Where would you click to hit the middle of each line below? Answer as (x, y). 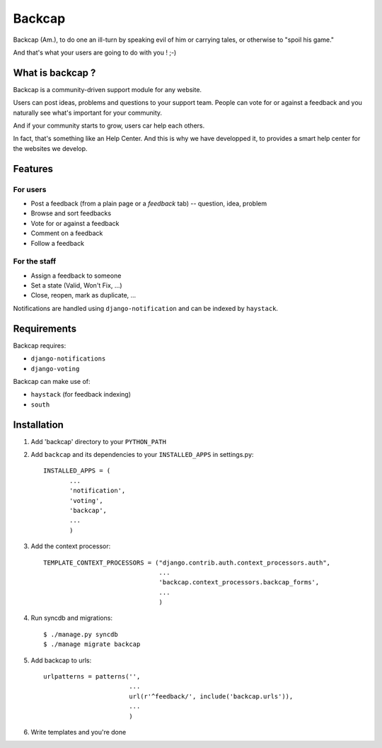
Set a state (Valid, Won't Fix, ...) (77, 285)
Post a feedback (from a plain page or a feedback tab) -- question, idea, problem (149, 203)
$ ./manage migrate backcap (92, 644)
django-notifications (68, 359)
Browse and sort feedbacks (71, 213)
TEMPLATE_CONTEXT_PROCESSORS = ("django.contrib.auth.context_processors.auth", (187, 562)
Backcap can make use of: (52, 381)
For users (30, 189)
